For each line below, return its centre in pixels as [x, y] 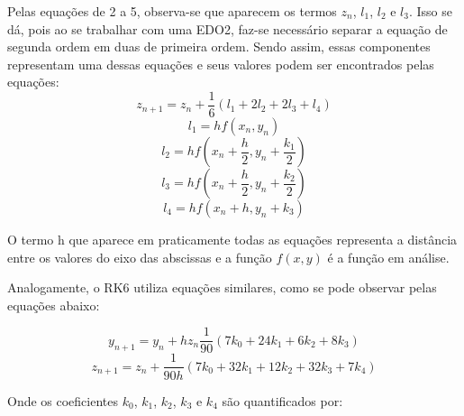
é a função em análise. [388, 257]
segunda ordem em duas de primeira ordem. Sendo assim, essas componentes [219, 46]
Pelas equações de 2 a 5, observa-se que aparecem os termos [172, 11]
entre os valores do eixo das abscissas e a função [140, 257]
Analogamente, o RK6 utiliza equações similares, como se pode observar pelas [222, 287]
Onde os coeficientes [63, 400]
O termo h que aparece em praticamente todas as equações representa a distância [232, 240]
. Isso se [431, 11]
